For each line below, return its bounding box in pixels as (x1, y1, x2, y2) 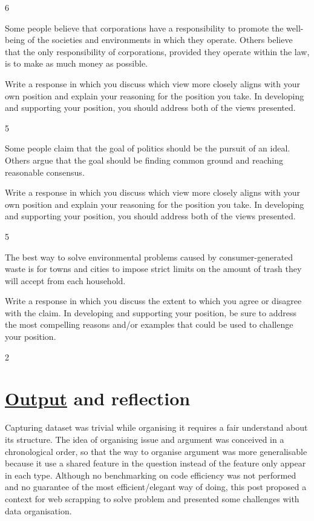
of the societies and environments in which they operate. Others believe (27, 33, 293, 46)
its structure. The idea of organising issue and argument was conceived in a (5, 433, 284, 445)
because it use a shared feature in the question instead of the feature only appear (5, 457, 306, 470)
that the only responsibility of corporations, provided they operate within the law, (5, 45, 310, 58)
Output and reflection (5, 386, 191, 411)
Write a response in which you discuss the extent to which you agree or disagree (5, 294, 302, 307)
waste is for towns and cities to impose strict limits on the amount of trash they (5, 262, 302, 275)
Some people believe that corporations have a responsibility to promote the (5, 21, 284, 34)
